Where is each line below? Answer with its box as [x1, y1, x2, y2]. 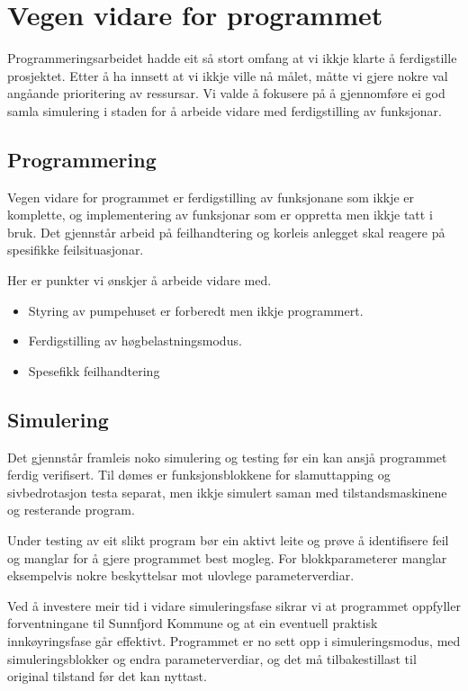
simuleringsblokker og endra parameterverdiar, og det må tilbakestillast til [7, 649, 417, 668]
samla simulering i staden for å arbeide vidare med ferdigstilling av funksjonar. [7, 101, 442, 120]
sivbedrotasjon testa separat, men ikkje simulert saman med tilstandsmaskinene [7, 482, 447, 501]
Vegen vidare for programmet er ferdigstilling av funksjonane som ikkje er [7, 187, 415, 206]
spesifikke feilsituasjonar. [7, 240, 144, 259]
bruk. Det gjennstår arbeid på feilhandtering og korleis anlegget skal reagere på [7, 222, 445, 241]
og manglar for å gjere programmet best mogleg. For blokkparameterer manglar [7, 548, 447, 567]
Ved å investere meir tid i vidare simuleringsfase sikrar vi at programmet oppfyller [7, 596, 461, 615]
